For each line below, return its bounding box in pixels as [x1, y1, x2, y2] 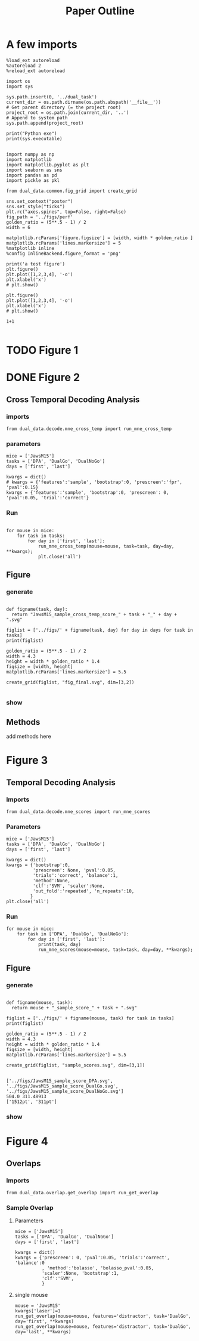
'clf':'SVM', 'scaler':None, [32, 883, 105, 889]
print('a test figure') [6, 261, 66, 267]
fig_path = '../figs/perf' [6, 214, 73, 220]
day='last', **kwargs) [14, 1329, 71, 1335]
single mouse [14, 1291, 48, 1299]
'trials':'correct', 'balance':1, [32, 873, 119, 879]
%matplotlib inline [6, 245, 55, 251]
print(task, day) [38, 941, 82, 948]
